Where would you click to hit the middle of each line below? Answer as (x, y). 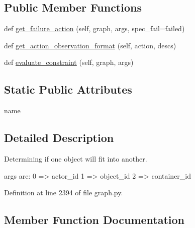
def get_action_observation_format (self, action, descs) (90, 45)
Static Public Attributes (68, 89)
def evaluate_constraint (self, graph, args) (69, 62)
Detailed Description (59, 138)
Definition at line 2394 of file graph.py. (64, 193)
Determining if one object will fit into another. (76, 158)
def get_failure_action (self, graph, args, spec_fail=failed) (94, 28)
